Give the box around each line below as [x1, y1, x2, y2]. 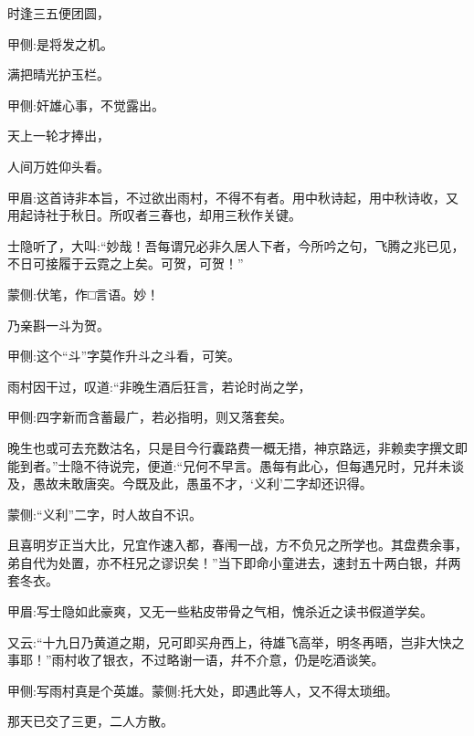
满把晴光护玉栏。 [7, 65, 110, 84]
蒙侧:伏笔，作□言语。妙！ [7, 284, 160, 303]
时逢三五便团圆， [7, 4, 110, 22]
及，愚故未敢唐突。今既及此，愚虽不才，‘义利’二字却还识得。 [7, 474, 373, 493]
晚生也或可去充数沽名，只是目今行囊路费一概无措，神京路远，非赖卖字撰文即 [7, 437, 468, 457]
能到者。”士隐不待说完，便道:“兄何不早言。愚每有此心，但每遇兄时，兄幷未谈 [7, 456, 465, 475]
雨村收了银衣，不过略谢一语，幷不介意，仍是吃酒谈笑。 [51, 650, 384, 669]
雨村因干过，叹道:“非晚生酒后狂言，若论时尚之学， [7, 376, 311, 395]
